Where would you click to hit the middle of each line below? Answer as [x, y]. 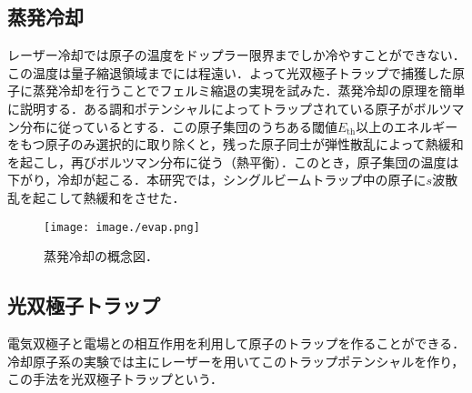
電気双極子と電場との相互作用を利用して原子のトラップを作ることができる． [236, 343]
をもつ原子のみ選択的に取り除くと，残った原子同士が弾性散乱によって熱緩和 [236, 144]
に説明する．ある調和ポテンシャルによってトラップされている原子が [211, 108]
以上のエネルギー [407, 126]
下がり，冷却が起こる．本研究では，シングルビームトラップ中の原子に [217, 180]
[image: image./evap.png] [122, 227]
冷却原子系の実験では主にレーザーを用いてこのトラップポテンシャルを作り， [236, 361]
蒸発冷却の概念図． [101, 256]
